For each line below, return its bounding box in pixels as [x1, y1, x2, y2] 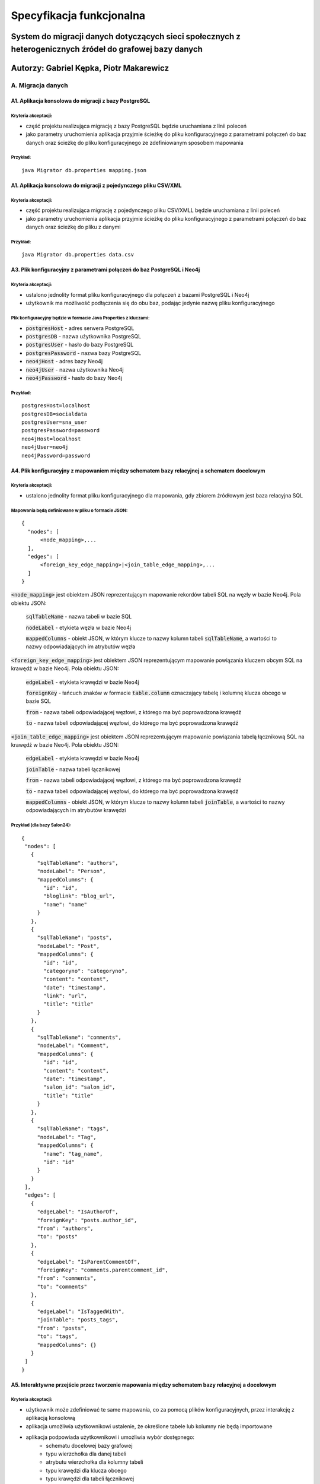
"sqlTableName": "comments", [37, 1034, 121, 1041]
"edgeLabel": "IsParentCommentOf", [37, 1258, 140, 1265]
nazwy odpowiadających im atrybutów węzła [25, 643, 136, 650]
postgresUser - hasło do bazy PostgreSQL [25, 341, 134, 348]
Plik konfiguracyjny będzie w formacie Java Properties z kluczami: [11, 315, 150, 321]
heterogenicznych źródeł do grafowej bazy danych [11, 44, 203, 54]
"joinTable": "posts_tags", [37, 1317, 119, 1323]
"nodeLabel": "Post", [37, 943, 100, 949]
